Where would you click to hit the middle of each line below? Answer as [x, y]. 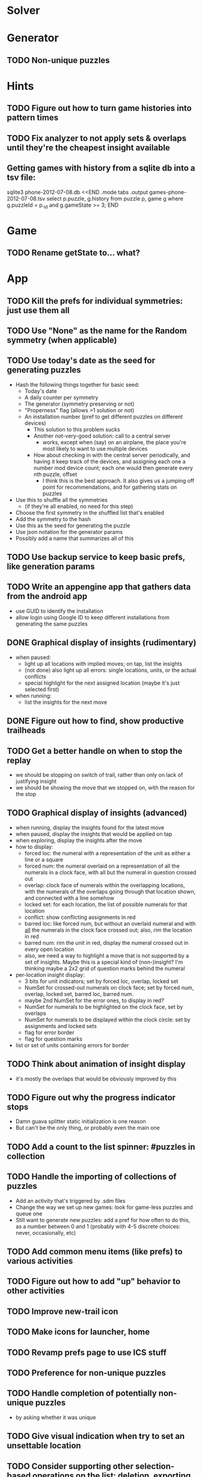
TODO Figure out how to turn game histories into [99, 108]
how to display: [34, 847]
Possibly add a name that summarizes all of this [75, 538]
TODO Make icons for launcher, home [78, 1332]
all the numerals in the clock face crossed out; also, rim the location [108, 930]
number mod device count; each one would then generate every [113, 468]
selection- [155, 1466]
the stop [26, 794]
